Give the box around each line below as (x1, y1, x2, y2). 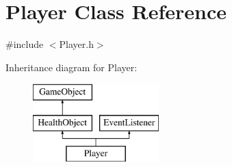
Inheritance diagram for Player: (5, 60, 138, 74)
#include (5, 37, 44, 51)
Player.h (59, 37, 94, 51)
